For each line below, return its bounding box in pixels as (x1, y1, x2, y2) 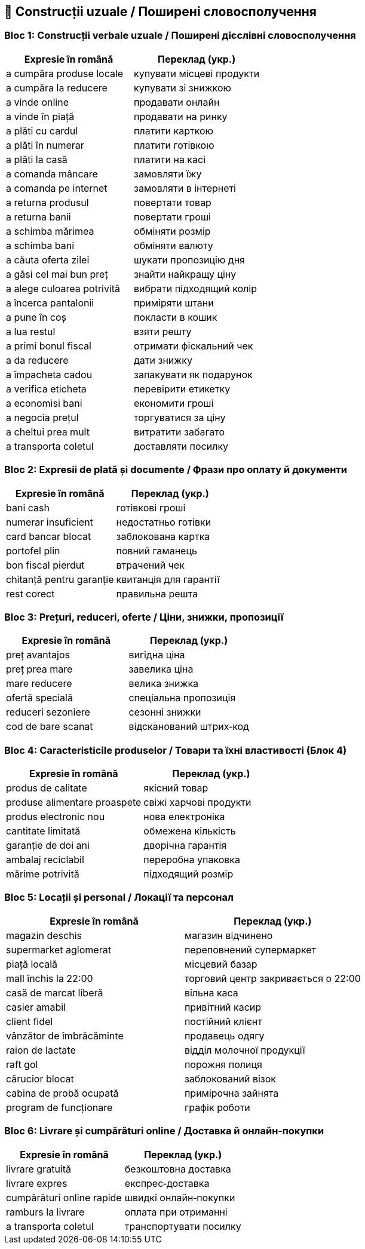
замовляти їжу (134, 167, 202, 180)
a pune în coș (6, 311, 67, 323)
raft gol (6, 1058, 38, 1070)
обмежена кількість (143, 825, 236, 837)
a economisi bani (6, 397, 82, 409)
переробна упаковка (143, 854, 240, 866)
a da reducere (6, 354, 69, 366)
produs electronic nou (6, 811, 105, 823)
